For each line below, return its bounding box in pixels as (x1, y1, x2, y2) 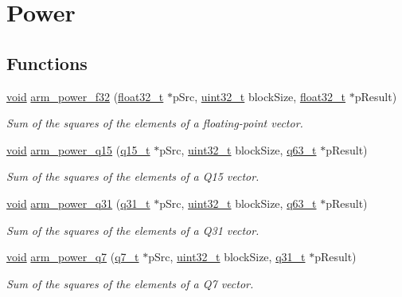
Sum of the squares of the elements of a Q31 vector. (6, 221, 260, 238)
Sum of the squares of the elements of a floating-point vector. (6, 115, 303, 131)
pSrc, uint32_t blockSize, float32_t (172, 88, 346, 104)
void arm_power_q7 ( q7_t (6, 248, 139, 265)
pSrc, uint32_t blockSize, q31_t (148, 248, 306, 265)
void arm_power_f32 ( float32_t (6, 88, 164, 104)
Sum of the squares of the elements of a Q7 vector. (6, 275, 254, 291)
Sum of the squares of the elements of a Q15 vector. (6, 168, 260, 185)
